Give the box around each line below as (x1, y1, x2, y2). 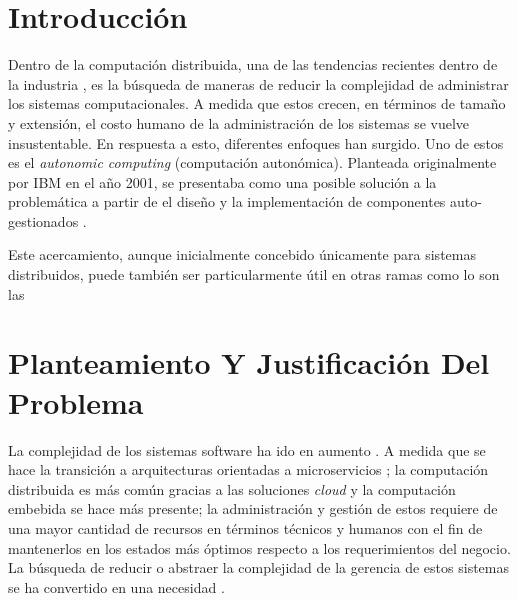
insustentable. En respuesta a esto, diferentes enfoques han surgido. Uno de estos (8, 132, 504, 153)
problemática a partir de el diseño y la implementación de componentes (8, 191, 446, 212)
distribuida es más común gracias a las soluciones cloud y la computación (8, 478, 456, 499)
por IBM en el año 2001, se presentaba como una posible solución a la (8, 171, 437, 192)
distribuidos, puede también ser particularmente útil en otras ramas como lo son (8, 264, 500, 285)
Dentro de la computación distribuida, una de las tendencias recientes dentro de (8, 54, 498, 75)
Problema (8, 381, 144, 422)
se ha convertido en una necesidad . (8, 576, 225, 597)
